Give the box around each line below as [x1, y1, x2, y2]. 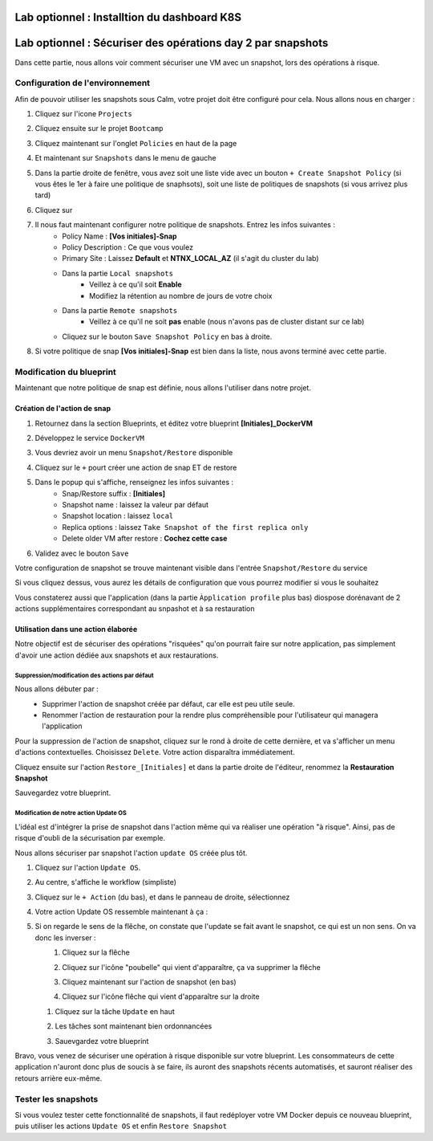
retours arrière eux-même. [14, 1073, 103, 1083]
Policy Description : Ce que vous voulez [62, 242, 194, 252]
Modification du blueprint [14, 366, 116, 377]
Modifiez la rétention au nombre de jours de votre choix [89, 291, 273, 300]
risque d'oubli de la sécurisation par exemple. [14, 833, 166, 843]
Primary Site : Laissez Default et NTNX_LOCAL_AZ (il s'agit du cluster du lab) [62, 254, 320, 263]
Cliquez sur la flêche [62, 947, 130, 957]
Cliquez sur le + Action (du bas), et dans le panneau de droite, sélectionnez [34, 892, 290, 902]
